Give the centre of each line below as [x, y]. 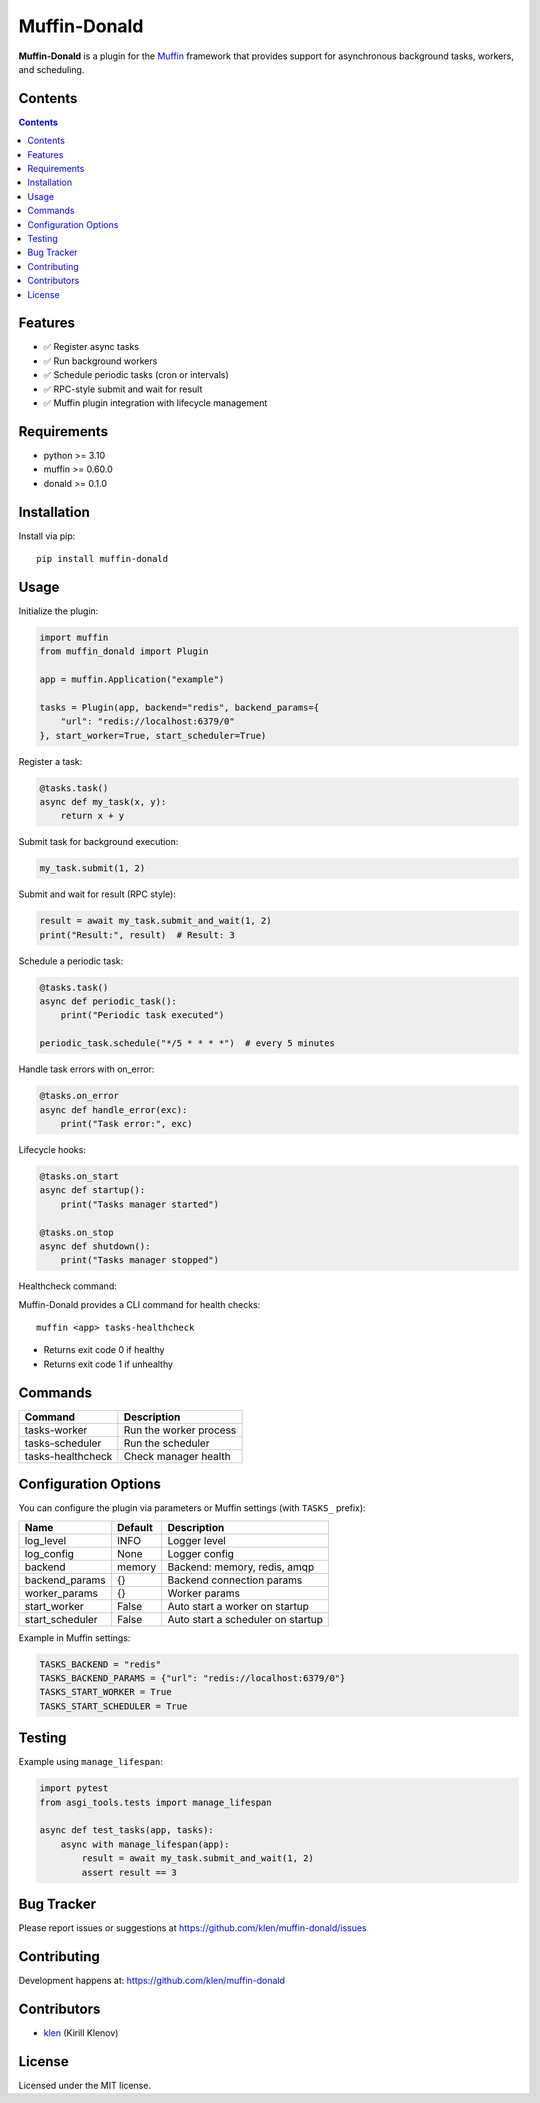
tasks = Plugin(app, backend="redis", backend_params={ [179, 707]
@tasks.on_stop [76, 1232]
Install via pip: [47, 536]
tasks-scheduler [63, 1443]
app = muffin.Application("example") [132, 679]
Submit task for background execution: [98, 842]
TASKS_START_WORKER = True [105, 1692]
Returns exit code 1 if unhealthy [108, 1364]
